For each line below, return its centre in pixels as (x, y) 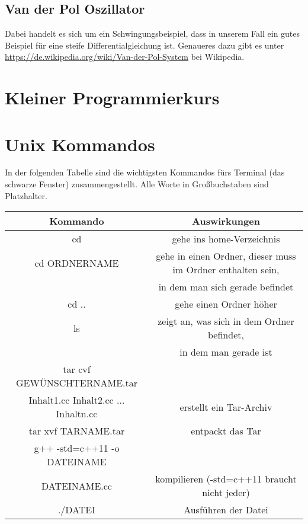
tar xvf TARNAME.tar (77, 431)
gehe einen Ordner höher (226, 304)
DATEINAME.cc (77, 485)
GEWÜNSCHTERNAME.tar (77, 383)
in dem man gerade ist (226, 352)
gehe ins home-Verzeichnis (226, 239)
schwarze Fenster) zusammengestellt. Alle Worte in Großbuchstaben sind (137, 184)
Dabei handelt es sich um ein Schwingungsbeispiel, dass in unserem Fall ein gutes (153, 33)
